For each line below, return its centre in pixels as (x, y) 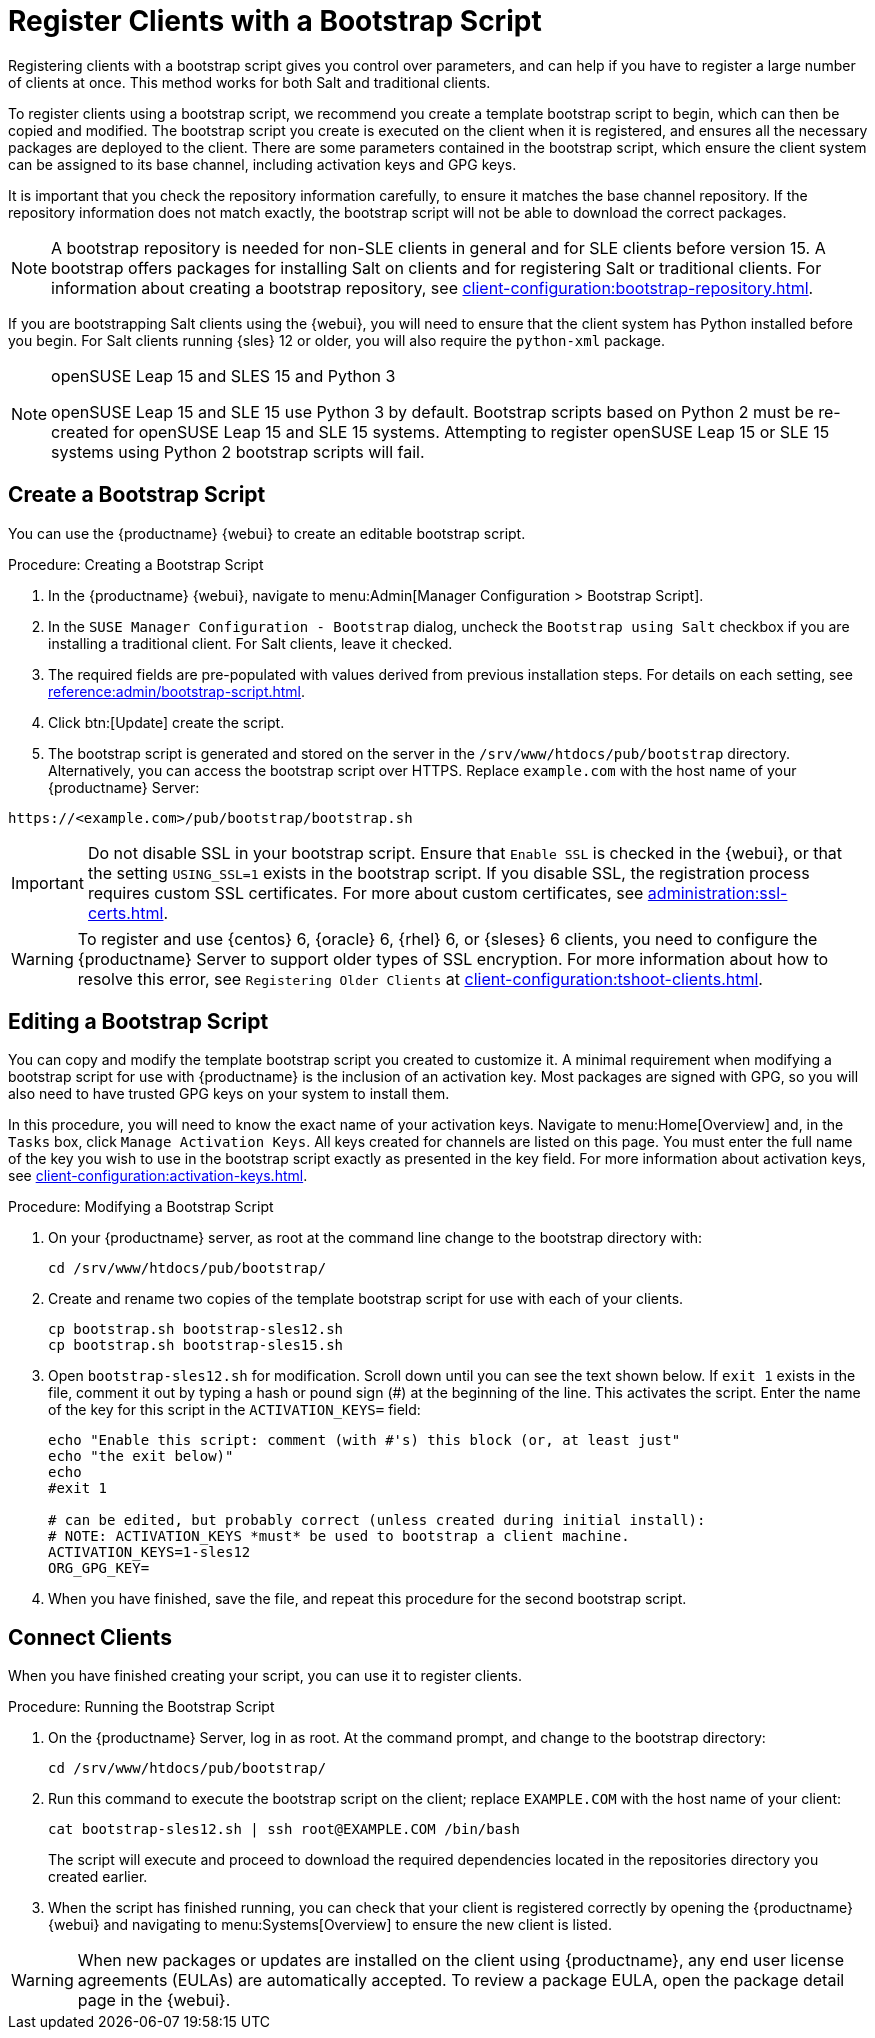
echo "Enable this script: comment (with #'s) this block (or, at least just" (364, 1440)
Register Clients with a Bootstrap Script (275, 21)
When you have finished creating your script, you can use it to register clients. (265, 1676)
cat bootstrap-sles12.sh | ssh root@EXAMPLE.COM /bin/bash (284, 1829)
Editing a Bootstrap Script (138, 1022)
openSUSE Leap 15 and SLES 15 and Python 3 (223, 375)
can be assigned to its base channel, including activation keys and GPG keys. (262, 164)
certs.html (125, 912)
